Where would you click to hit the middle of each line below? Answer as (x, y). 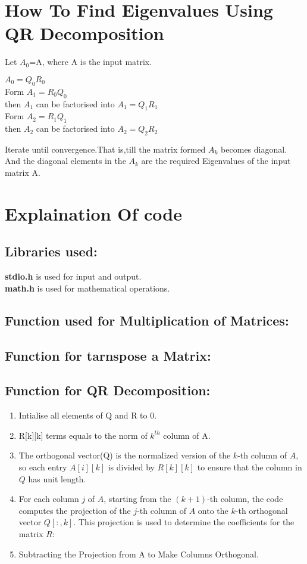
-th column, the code (245, 499)
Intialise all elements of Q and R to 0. (88, 415)
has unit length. (57, 478)
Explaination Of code (93, 213)
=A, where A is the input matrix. (91, 62)
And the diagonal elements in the (65, 161)
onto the (213, 510)
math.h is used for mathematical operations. (87, 288)
